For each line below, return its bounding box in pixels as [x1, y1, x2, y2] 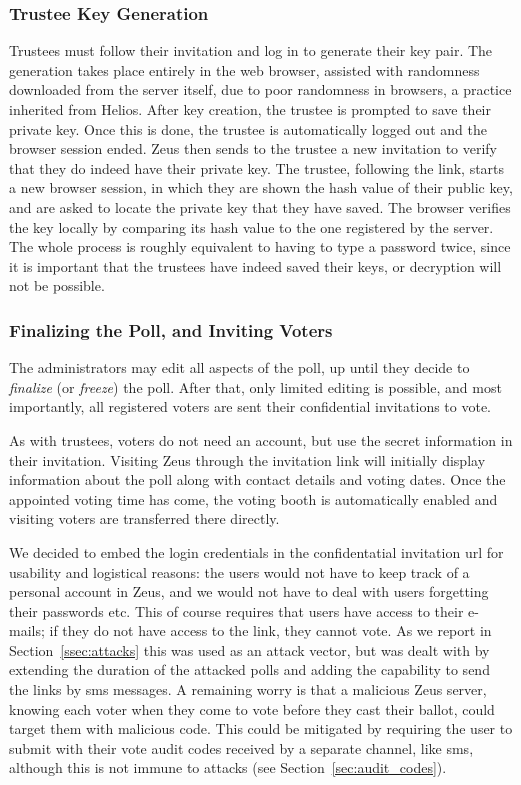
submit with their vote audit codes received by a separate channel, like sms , [9, 737, 474, 758]
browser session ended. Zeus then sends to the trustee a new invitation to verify [9, 138, 498, 159]
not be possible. [9, 275, 105, 296]
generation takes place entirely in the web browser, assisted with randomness [9, 59, 480, 80]
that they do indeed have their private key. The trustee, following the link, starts [9, 157, 505, 178]
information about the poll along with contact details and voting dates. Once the [9, 469, 506, 490]
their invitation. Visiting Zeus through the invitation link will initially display [9, 449, 486, 470]
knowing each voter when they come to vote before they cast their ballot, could [9, 698, 495, 719]
